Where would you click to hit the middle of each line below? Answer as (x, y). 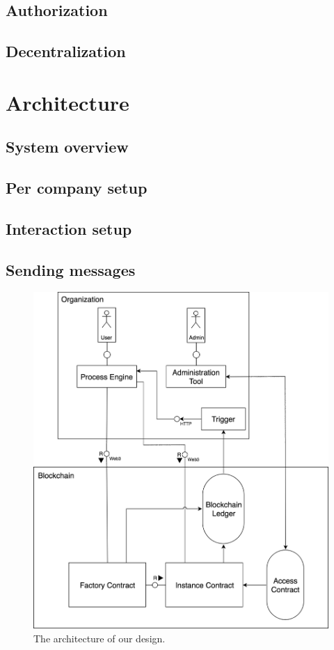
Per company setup (77, 188)
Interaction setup (69, 228)
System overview (67, 147)
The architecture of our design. (100, 639)
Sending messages (71, 269)
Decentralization (66, 51)
